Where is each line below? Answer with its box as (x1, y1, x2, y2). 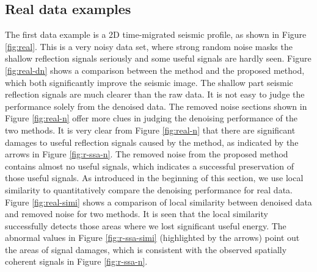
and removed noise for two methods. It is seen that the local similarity (5, 207, 268, 220)
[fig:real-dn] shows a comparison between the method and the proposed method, (5, 63, 305, 76)
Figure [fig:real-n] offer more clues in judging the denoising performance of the (5, 112, 297, 124)
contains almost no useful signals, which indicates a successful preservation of (5, 159, 294, 172)
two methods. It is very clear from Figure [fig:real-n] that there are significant (5, 123, 296, 136)
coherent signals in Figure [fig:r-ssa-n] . (5, 255, 148, 268)
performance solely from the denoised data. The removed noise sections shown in (5, 99, 307, 112)
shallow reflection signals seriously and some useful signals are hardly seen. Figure (5, 52, 312, 65)
